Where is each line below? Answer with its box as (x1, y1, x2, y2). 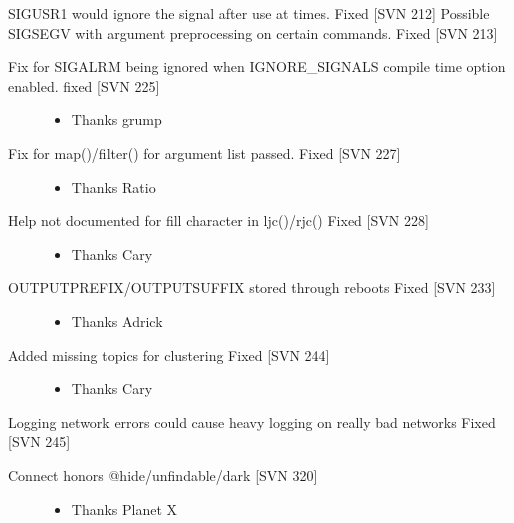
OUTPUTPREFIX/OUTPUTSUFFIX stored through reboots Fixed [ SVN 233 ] (8, 277, 496, 298)
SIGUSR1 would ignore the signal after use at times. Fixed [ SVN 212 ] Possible (8, 3, 490, 23)
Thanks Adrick (71, 310, 163, 331)
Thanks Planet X (71, 498, 178, 519)
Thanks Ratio (71, 176, 156, 197)
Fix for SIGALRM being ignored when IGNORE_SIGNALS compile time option (8, 56, 506, 77)
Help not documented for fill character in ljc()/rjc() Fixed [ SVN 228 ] (8, 210, 429, 231)
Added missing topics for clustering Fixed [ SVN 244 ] (8, 344, 330, 365)
